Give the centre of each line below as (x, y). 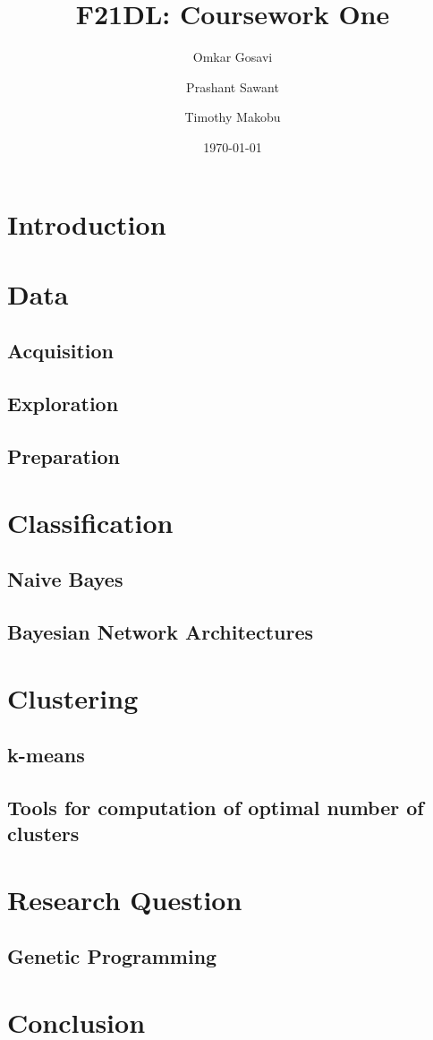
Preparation (64, 456)
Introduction (87, 223)
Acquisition (60, 351)
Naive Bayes (65, 579)
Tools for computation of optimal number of (216, 807)
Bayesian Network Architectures (161, 631)
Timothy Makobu (233, 117)
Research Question (125, 899)
